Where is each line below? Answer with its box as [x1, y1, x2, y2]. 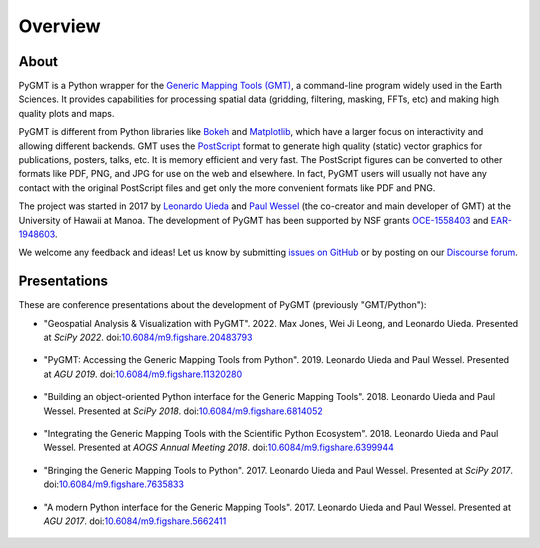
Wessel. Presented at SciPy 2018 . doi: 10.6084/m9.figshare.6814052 [43, 405, 324, 417]
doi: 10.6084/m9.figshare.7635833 [43, 478, 185, 490]
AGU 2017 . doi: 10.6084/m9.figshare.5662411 [43, 515, 227, 527]
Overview [18, 15, 101, 37]
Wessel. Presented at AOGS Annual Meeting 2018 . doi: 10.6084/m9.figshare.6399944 [43, 441, 395, 454]
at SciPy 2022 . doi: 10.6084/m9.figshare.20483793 [43, 331, 253, 344]
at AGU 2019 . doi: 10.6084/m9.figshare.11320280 [43, 368, 243, 380]
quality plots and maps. [18, 107, 115, 119]
